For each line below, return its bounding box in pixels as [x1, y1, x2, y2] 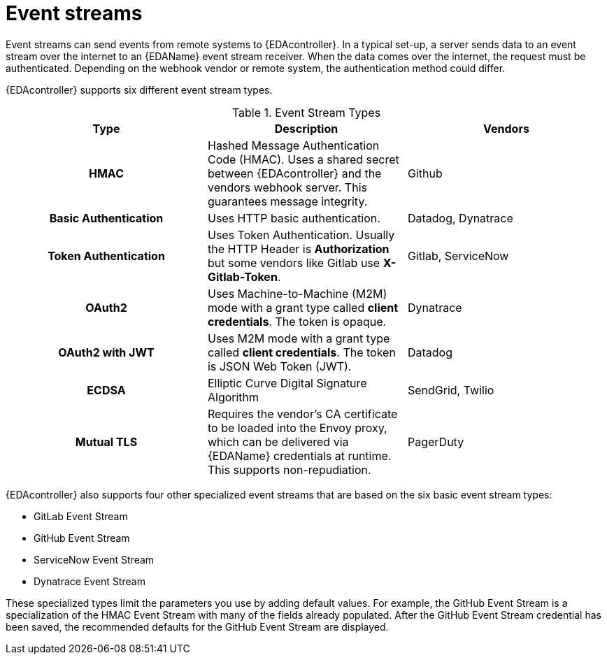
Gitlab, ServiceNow [407, 248, 509, 263]
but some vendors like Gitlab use [207, 255, 380, 270]
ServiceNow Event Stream [34, 553, 155, 566]
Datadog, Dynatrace [407, 210, 513, 225]
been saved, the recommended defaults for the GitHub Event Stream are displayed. [6, 620, 389, 633]
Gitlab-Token [207, 269, 278, 284]
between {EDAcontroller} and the [207, 166, 382, 180]
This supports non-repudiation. [207, 462, 371, 477]
